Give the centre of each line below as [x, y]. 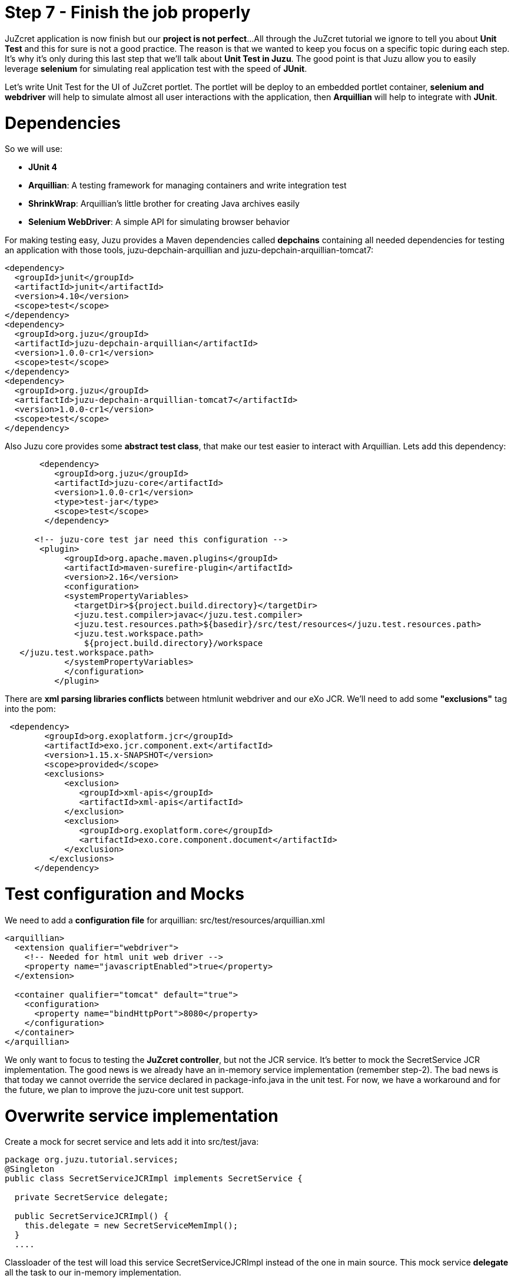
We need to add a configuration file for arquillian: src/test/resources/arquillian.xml [165, 920]
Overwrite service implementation [142, 1116]
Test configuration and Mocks [125, 894]
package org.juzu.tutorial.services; [92, 1160]
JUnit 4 [43, 167]
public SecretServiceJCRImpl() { [92, 1216]
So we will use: [34, 149]
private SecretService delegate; [92, 1197]
